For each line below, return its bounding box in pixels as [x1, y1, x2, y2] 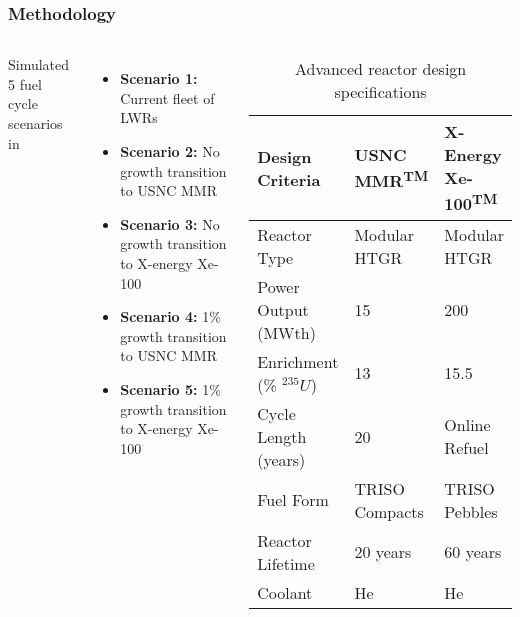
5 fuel [8, 73, 42, 94]
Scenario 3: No [120, 213, 220, 234]
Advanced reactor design [294, 57, 467, 81]
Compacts [354, 499, 424, 523]
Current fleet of [120, 87, 215, 108]
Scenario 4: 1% [120, 306, 221, 327]
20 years [354, 540, 412, 564]
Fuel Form [257, 488, 329, 512]
